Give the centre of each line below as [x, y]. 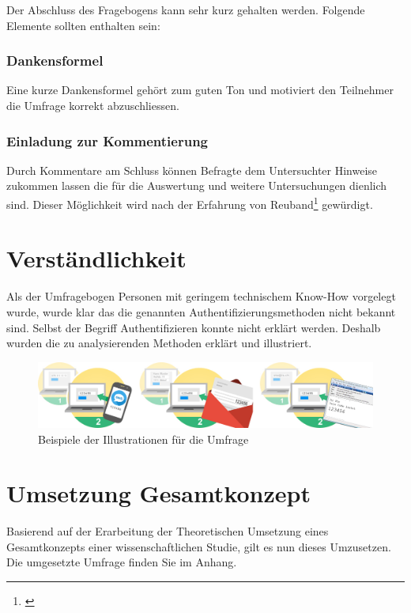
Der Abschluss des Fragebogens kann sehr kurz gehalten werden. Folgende [186, 9]
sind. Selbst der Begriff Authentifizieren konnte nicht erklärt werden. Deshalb [194, 327]
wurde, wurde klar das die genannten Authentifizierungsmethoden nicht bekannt [201, 311]
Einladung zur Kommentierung [107, 140]
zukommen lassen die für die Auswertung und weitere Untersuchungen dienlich [197, 185]
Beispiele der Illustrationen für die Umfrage [143, 439]
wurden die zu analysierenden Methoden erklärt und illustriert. [159, 343]
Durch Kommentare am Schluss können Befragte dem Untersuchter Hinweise [192, 170]
